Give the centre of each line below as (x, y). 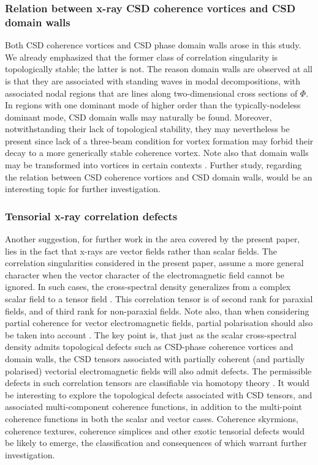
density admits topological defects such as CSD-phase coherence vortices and (149, 347)
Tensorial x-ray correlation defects (91, 216)
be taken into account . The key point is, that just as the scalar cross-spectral (151, 334)
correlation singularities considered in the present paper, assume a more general (154, 263)
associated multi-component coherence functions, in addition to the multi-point (153, 407)
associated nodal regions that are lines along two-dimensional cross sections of (151, 93)
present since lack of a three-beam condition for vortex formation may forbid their (159, 140)
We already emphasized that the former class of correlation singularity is (142, 57)
